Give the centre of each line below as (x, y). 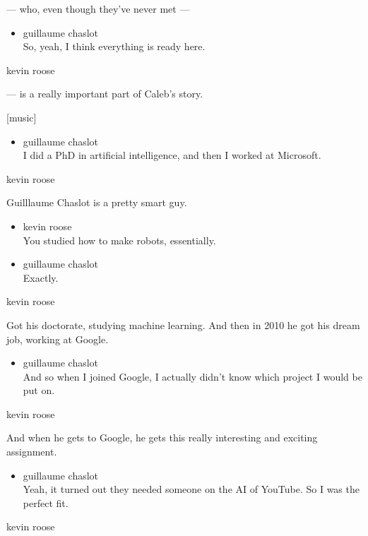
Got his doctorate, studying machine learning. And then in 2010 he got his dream (183, 324)
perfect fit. (46, 502)
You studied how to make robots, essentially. (119, 240)
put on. (39, 390)
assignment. (32, 452)
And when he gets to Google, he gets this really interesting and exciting (162, 437)
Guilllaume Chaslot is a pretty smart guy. (97, 202)
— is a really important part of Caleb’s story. (105, 94)
